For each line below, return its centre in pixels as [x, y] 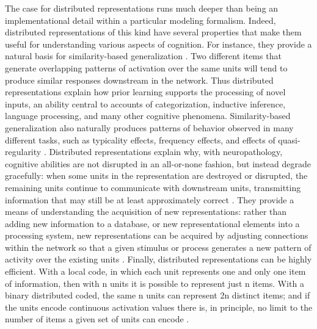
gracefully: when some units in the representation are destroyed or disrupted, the [156, 175]
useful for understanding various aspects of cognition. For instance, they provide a [158, 44]
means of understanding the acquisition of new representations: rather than [146, 211]
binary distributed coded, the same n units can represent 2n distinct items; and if [158, 295]
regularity [23, 152]
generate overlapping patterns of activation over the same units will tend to [146, 67]
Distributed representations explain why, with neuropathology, [166, 152]
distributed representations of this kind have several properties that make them [153, 32]
